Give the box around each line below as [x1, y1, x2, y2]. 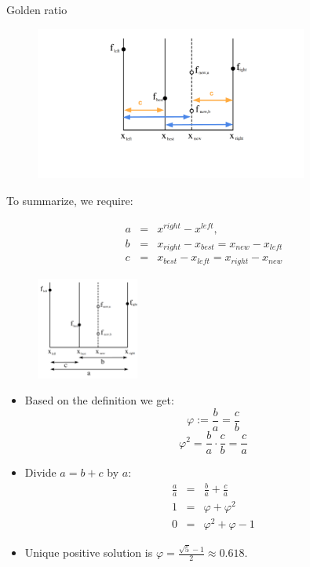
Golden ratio [6, 2, 67, 17]
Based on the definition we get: [24, 392, 174, 408]
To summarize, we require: [6, 192, 133, 208]
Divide [24, 464, 57, 481]
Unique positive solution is [24, 544, 153, 561]
